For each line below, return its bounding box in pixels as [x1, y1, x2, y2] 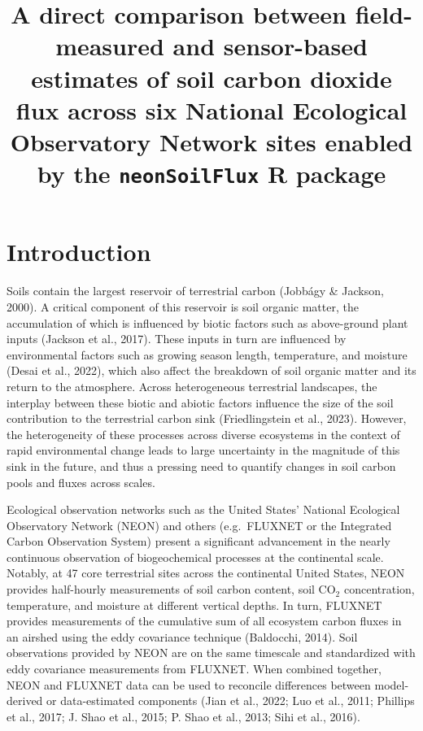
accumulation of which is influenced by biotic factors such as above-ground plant [7, 314, 408, 331]
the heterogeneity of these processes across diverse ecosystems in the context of [7, 425, 400, 442]
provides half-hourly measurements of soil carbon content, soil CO [7, 581, 336, 598]
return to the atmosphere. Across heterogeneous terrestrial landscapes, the [7, 377, 377, 394]
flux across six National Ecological [15, 93, 408, 126]
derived [7, 692, 43, 709]
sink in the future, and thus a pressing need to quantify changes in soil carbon [7, 457, 396, 474]
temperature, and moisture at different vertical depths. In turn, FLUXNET [7, 596, 382, 613]
